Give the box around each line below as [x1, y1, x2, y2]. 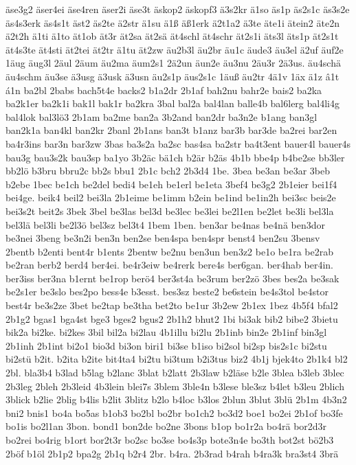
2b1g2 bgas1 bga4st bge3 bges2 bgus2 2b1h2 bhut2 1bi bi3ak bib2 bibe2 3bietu [5, 311, 338, 326]
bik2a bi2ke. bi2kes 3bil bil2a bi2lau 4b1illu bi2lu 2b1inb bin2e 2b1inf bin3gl [5, 325, 327, 339]
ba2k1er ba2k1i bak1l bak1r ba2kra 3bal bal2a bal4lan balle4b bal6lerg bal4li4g [5, 96, 340, 111]
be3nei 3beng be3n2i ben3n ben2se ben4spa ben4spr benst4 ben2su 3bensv [5, 231, 320, 245]
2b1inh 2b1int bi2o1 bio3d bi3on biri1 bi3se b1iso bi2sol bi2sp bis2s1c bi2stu [5, 338, 327, 352]
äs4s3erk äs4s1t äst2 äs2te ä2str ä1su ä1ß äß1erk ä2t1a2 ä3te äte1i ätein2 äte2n [5, 15, 340, 30]
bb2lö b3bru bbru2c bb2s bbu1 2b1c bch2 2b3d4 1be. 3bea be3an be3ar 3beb [5, 163, 330, 178]
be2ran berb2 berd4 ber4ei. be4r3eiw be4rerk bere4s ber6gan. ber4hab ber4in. [5, 258, 333, 272]
